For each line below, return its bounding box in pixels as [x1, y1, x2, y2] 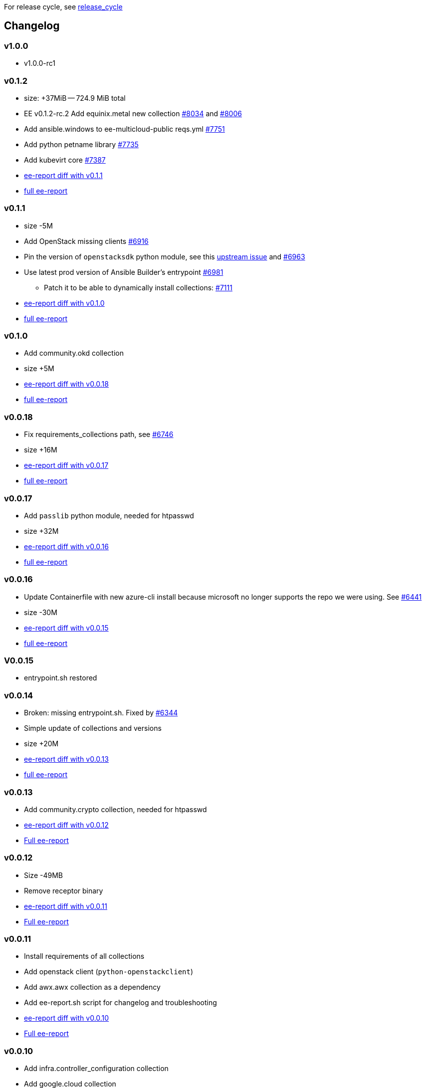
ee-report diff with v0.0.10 [24, 1014, 109, 1023]
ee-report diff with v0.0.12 [24, 820, 109, 829]
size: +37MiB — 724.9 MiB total [24, 93, 126, 102]
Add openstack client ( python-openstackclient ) [24, 967, 194, 976]
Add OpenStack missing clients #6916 [24, 236, 149, 245]
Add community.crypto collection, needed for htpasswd [24, 805, 207, 814]
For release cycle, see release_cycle [4, 2, 123, 11]
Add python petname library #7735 [24, 140, 139, 149]
